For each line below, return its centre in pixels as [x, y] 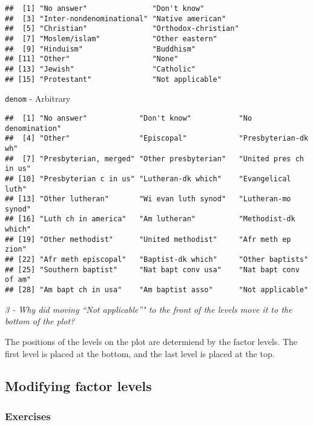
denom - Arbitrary [38, 99]
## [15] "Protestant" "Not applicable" [113, 79]
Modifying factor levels [78, 386]
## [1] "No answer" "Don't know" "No [129, 118]
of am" [18, 280]
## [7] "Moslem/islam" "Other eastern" [111, 38]
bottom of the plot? [40, 321]
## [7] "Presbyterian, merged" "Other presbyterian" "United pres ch [154, 159]
